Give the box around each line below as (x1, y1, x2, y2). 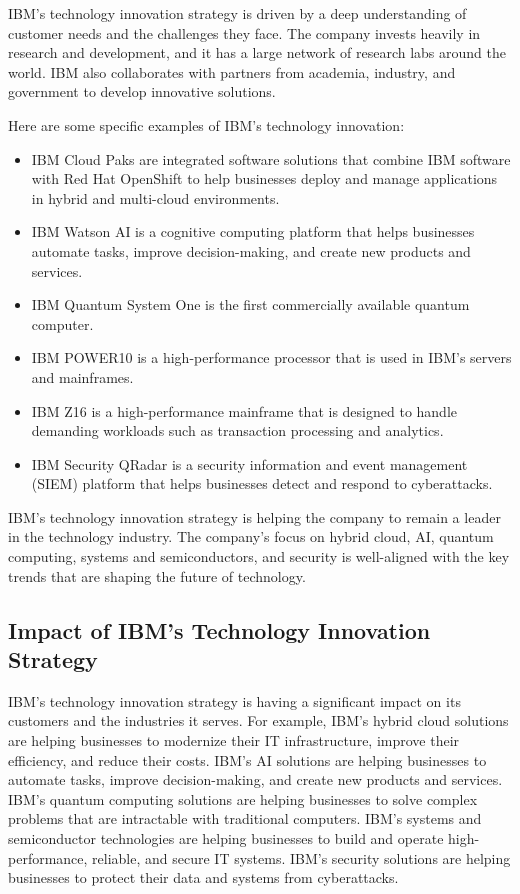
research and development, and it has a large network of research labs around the (8, 42, 506, 63)
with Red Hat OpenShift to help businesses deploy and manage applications (31, 168, 498, 189)
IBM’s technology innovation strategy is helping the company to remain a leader (8, 506, 501, 527)
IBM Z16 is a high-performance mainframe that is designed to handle (31, 400, 458, 421)
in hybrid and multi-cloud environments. (31, 187, 280, 208)
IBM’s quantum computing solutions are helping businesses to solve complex (8, 788, 478, 809)
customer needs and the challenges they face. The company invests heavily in (8, 22, 481, 43)
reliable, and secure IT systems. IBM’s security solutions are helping (92, 847, 511, 868)
